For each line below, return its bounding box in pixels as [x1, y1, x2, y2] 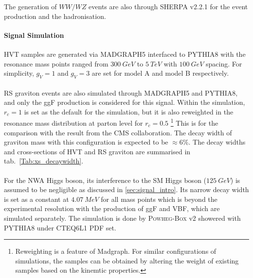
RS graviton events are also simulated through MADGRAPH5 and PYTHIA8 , [4, 87, 238, 98]
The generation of [4, 1, 57, 11]
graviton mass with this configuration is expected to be [4, 137, 168, 147]
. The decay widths [188, 137, 246, 147]
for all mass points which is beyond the [101, 194, 217, 204]
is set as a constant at [4, 194, 69, 204]
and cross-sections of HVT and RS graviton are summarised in [4, 146, 191, 156]
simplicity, [4, 68, 34, 78]
